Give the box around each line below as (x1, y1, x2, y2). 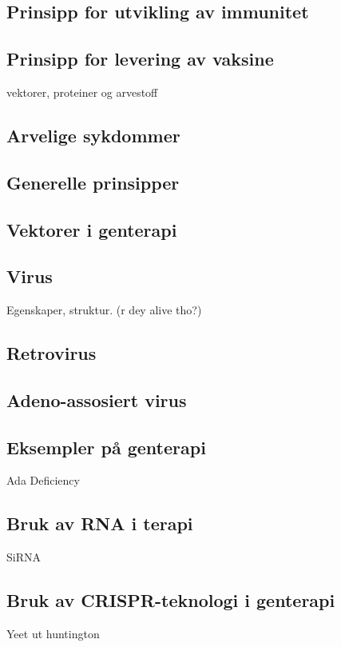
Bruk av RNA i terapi (6, 511, 193, 536)
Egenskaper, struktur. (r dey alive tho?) (6, 302, 202, 318)
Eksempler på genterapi (6, 434, 206, 459)
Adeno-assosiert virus (6, 387, 187, 412)
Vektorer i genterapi (6, 217, 177, 242)
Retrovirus (6, 341, 97, 365)
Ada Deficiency (6, 472, 80, 489)
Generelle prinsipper (6, 170, 180, 194)
